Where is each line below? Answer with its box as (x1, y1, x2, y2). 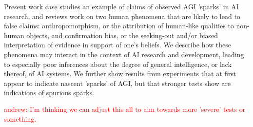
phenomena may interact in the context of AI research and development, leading (4, 49, 244, 59)
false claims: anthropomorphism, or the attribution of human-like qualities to (4, 21, 234, 31)
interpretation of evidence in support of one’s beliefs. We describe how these (4, 40, 232, 50)
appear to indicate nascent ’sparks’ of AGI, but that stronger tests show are (4, 78, 231, 88)
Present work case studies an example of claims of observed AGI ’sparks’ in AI (4, 1, 239, 11)
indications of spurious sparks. (4, 87, 94, 98)
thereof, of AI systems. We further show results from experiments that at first (4, 68, 236, 79)
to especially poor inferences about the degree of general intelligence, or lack (4, 59, 232, 69)
